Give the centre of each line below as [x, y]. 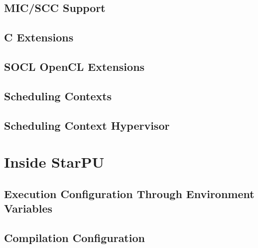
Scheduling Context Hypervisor [87, 125]
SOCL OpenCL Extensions [74, 66]
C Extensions [39, 37]
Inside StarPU [54, 162]
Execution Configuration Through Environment [129, 193]
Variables [28, 208]
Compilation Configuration [74, 237]
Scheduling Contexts [58, 96]
